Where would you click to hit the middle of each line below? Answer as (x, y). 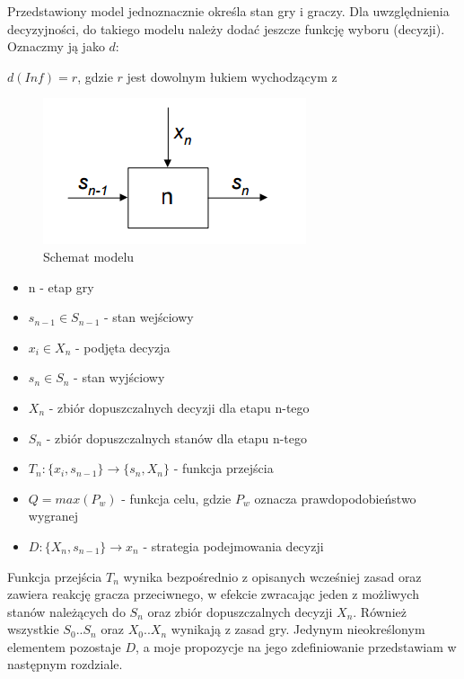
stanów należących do (66, 611)
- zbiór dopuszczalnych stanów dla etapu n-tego (177, 438)
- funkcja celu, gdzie (176, 498)
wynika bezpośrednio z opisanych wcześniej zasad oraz (272, 576)
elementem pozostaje (64, 646)
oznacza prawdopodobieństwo (335, 498)
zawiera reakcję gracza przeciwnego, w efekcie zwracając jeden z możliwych (213, 594)
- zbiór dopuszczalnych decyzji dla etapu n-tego (179, 407)
